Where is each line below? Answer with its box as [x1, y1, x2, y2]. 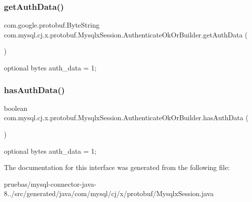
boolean [4, 102, 28, 113]
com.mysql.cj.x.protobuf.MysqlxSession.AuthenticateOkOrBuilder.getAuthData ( [4, 29, 248, 39]
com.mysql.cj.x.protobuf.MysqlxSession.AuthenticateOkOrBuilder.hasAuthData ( [4, 112, 249, 123]
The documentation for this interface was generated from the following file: [4, 162, 230, 172]
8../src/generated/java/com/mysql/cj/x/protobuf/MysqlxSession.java [4, 188, 214, 199]
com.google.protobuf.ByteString [4, 20, 99, 30]
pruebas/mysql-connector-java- [4, 178, 96, 189]
